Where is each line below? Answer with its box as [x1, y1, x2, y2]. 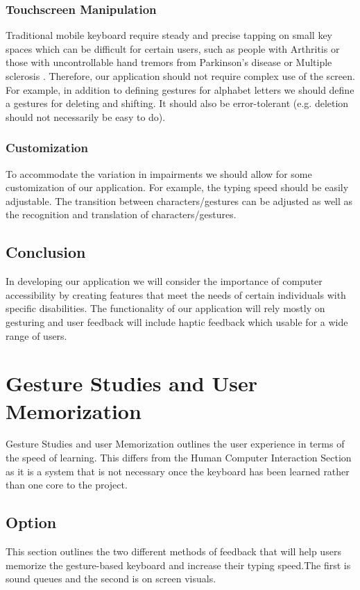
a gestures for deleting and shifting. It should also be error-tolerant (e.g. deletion [6, 96, 349, 110]
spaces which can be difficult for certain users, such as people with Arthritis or [6, 41, 340, 56]
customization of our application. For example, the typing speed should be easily [6, 180, 349, 195]
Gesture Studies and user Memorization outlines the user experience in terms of [6, 436, 345, 451]
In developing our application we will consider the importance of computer [6, 274, 323, 288]
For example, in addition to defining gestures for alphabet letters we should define [6, 82, 354, 97]
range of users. [6, 328, 67, 343]
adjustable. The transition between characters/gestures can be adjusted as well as [6, 193, 353, 208]
